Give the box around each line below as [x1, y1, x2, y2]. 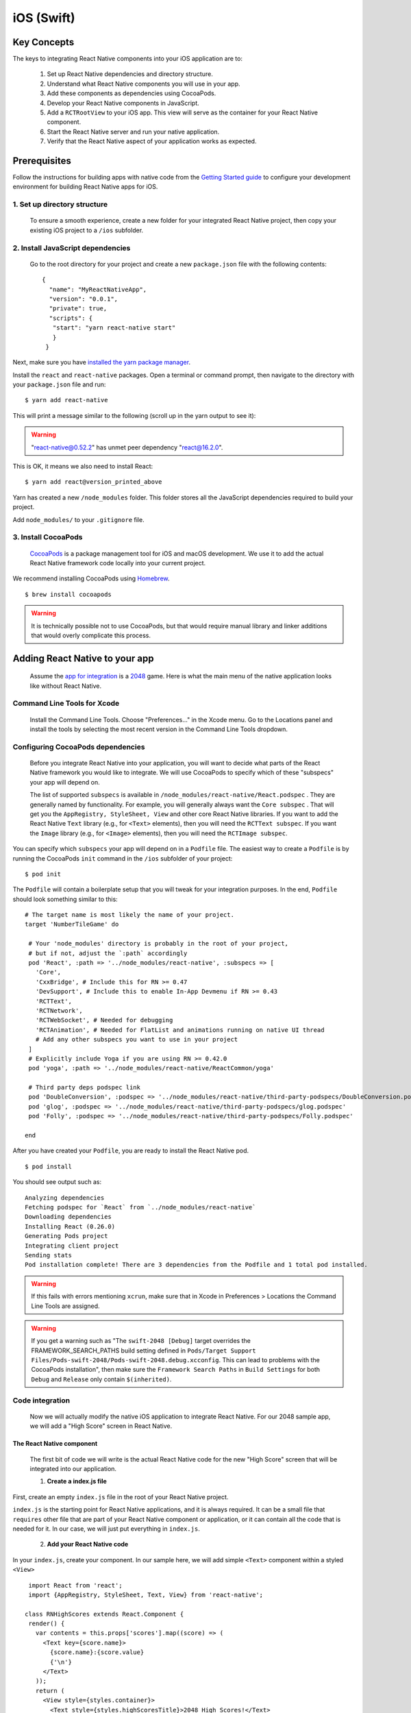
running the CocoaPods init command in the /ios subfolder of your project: [12, 854, 233, 863]
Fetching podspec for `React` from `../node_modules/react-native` [25, 1203, 256, 1211]
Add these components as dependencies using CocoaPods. [47, 89, 216, 97]
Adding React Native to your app [12, 652, 154, 664]
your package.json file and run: [12, 380, 106, 389]
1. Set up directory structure [12, 199, 108, 209]
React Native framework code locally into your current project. [29, 558, 206, 567]
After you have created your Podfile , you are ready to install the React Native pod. [12, 1146, 249, 1155]
